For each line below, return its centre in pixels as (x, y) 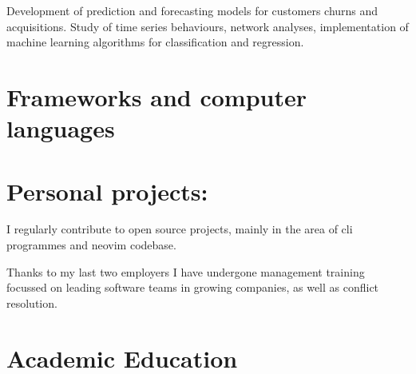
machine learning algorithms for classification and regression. (155, 42)
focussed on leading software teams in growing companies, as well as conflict (193, 287)
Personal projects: (107, 191)
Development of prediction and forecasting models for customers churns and (192, 10)
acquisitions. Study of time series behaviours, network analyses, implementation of (208, 26)
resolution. (32, 302)
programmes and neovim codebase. (91, 245)
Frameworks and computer (156, 96)
